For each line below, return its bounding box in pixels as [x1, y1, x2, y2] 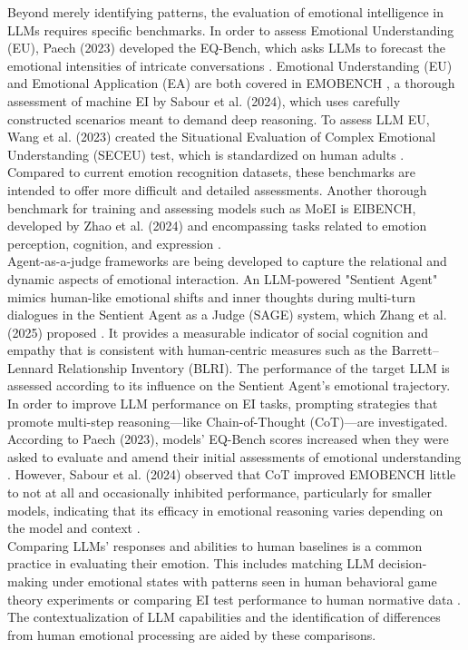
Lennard [7, 358, 54, 377]
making [7, 572, 48, 590]
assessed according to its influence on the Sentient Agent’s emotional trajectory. [7, 376, 451, 395]
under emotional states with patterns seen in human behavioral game [52, 572, 437, 590]
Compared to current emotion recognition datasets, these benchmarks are [7, 162, 416, 182]
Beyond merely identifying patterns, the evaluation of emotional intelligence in [7, 3, 444, 21]
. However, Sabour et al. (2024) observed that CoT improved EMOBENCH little [7, 465, 456, 484]
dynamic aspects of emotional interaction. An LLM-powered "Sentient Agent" [7, 269, 438, 288]
